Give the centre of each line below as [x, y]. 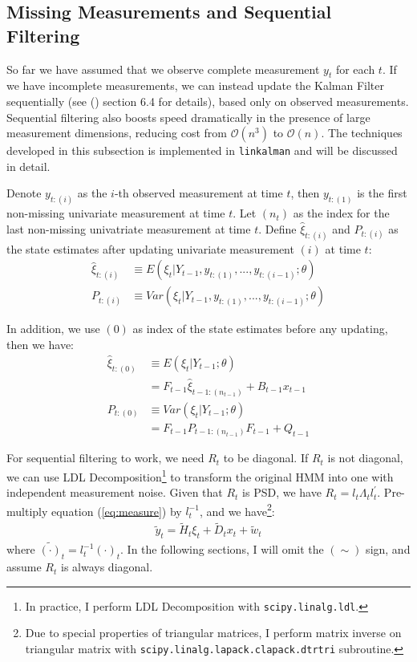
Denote [24, 193]
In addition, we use [53, 329]
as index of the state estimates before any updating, [260, 329]
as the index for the [341, 213]
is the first [382, 193]
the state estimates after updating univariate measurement [150, 248]
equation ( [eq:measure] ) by [117, 511]
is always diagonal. [107, 567]
